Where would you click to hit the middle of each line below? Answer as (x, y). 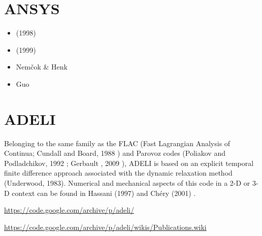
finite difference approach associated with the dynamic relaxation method (118, 173)
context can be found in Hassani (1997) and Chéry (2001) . (104, 193)
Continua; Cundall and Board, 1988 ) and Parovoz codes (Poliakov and (115, 153)
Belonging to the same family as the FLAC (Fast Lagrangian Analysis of (117, 143)
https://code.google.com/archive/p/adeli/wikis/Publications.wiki (105, 227)
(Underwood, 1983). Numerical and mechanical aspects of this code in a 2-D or (127, 183)
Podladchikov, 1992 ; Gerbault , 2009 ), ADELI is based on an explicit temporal (129, 163)
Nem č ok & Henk (42, 67)
